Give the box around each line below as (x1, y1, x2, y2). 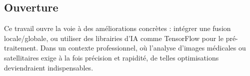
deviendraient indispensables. (4, 62, 93, 72)
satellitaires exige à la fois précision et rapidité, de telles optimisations (4, 52, 219, 62)
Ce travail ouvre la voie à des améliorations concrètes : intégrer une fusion (4, 23, 231, 33)
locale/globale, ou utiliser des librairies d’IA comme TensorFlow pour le (4, 32, 223, 43)
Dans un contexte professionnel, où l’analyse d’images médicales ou (40, 42, 246, 53)
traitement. (4, 42, 38, 53)
